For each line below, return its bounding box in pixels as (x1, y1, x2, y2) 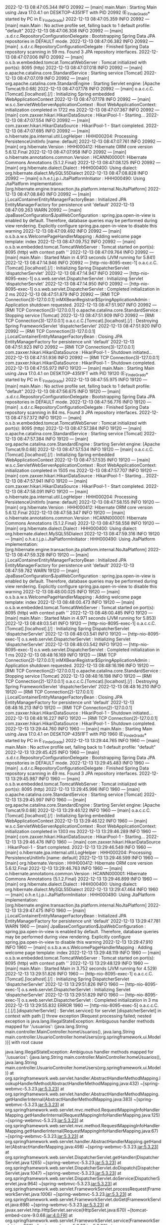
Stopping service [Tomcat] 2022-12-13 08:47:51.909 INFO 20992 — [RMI (5, 312, 155, 318)
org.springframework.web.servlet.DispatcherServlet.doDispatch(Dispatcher (5, 1164, 160, 1170)
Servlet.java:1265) (5, 1160, 42, 1165)
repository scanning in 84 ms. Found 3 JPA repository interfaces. (5, 409, 138, 416)
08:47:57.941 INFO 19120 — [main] (17, 478, 88, 484)
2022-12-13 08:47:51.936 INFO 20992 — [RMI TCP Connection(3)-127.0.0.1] (5, 354, 160, 360)
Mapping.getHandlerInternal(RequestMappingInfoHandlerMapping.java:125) (5, 1112, 160, 1118)
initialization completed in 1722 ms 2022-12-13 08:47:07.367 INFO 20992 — (5, 107, 160, 113)
